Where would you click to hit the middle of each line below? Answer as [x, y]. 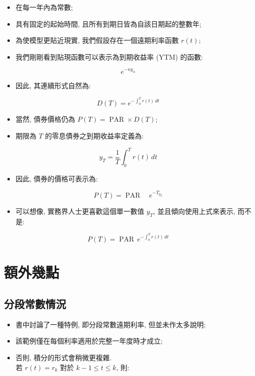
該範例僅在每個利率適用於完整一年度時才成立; [89, 341]
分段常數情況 [35, 303]
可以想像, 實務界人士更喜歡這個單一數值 [80, 211]
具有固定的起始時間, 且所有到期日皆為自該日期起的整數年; [109, 23]
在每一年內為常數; [44, 7]
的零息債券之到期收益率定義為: [94, 136]
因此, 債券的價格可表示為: [57, 178]
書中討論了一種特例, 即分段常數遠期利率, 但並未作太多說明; [110, 324]
